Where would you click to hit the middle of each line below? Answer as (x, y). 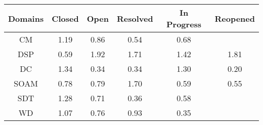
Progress (184, 24)
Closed (65, 18)
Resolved (135, 18)
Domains (26, 18)
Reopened (235, 18)
